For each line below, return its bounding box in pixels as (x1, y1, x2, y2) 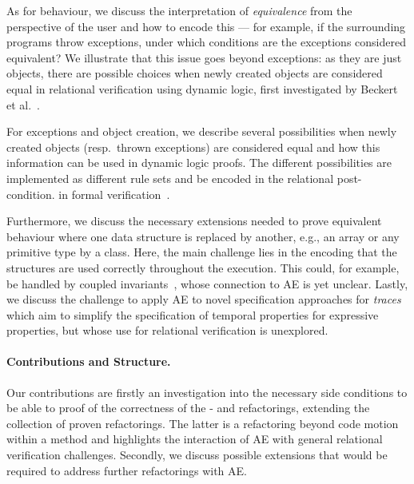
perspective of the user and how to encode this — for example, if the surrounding (6, 18, 406, 34)
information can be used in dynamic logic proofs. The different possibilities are (6, 154, 392, 171)
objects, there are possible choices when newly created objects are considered (6, 65, 383, 81)
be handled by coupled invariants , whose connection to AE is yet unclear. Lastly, (6, 275, 408, 292)
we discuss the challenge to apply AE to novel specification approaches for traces (6, 291, 401, 307)
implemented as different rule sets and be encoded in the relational (6, 169, 334, 186)
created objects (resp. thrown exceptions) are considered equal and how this (6, 138, 380, 155)
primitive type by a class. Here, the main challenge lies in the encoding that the (6, 244, 397, 260)
